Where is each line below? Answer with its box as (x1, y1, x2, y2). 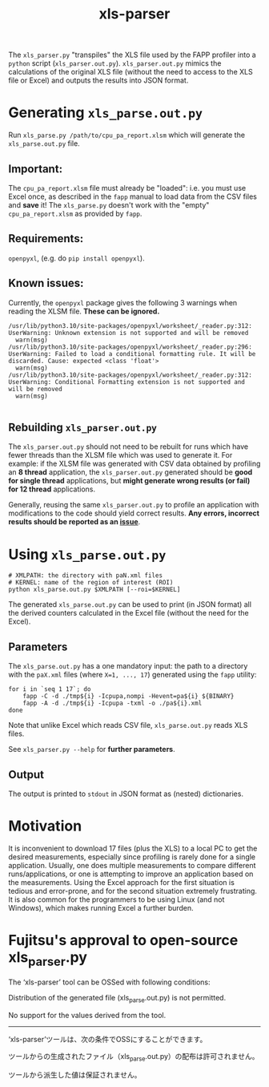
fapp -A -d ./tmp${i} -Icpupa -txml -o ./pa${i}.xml (22, 699, 203, 708)
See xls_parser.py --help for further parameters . (8, 745, 176, 754)
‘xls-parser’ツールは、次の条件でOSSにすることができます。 (8, 1035, 207, 1045)
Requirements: (8, 232, 84, 245)
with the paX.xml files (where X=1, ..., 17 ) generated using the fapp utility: (8, 670, 257, 680)
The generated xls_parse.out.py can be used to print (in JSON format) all (8, 600, 252, 609)
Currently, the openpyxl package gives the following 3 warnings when (8, 297, 238, 307)
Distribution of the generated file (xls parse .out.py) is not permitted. (8, 993, 227, 1004)
